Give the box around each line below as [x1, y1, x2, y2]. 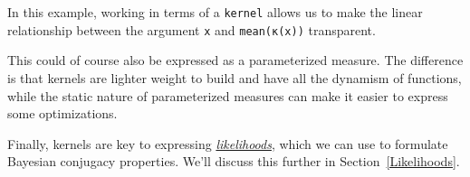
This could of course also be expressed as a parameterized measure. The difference [7, 51, 464, 70]
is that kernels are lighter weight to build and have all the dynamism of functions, [7, 68, 462, 87]
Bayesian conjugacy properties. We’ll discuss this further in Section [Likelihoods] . [7, 152, 460, 171]
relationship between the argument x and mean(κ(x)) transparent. [7, 20, 376, 39]
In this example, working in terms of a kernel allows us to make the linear [7, 3, 423, 21]
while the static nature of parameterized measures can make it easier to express [7, 86, 448, 105]
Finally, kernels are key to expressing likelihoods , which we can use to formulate [7, 134, 448, 153]
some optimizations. [7, 104, 118, 123]
